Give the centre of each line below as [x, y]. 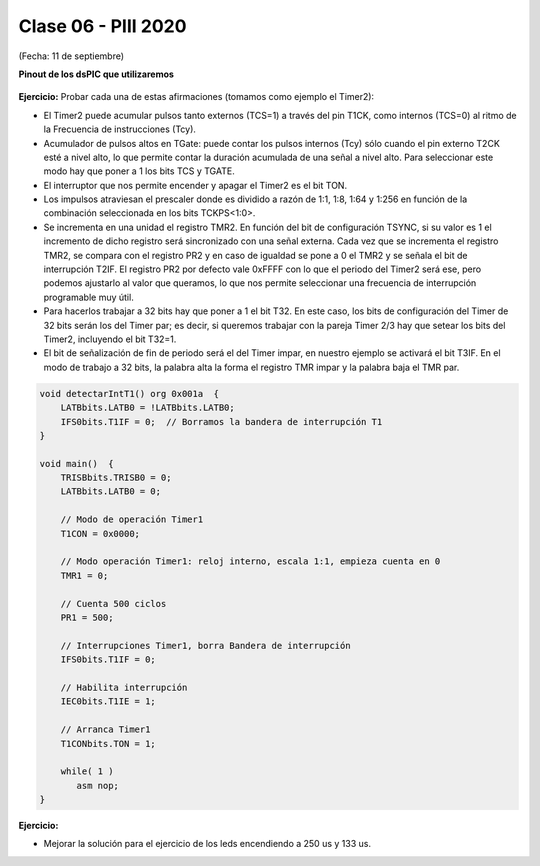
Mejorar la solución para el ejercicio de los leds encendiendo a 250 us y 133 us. [207, 844]
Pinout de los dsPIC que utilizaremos [96, 74]
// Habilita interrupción [124, 687]
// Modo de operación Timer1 [132, 519]
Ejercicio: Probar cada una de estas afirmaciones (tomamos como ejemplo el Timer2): [196, 97]
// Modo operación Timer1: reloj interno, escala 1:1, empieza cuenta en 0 [250, 561]
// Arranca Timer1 [105, 729]
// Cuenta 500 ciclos [113, 603]
